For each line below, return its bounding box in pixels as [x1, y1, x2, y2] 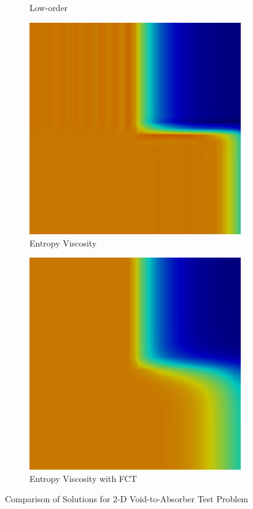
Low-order [29, 1, 68, 14]
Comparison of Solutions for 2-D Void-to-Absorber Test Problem [5, 492, 249, 505]
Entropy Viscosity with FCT [29, 472, 137, 484]
